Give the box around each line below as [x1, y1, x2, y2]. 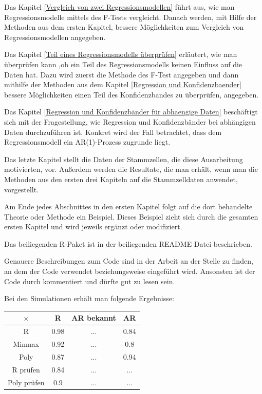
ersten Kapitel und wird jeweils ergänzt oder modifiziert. [4, 221, 182, 232]
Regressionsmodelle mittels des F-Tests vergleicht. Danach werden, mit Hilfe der [4, 11, 257, 22]
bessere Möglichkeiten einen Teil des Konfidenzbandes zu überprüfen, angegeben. [4, 89, 259, 100]
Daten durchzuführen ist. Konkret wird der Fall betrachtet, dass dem [4, 126, 222, 137]
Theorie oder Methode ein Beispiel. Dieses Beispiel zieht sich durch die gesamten [4, 211, 258, 222]
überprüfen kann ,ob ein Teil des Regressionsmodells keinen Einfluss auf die [4, 58, 242, 69]
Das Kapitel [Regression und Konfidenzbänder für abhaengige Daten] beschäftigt [4, 106, 258, 117]
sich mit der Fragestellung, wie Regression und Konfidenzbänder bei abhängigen [4, 116, 256, 127]
